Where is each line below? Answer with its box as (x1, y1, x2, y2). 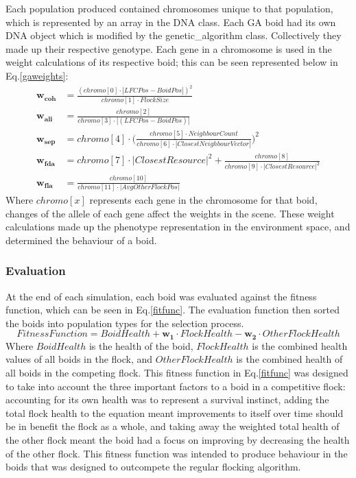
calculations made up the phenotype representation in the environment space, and (5, 219, 351, 234)
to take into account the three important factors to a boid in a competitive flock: (5, 379, 346, 393)
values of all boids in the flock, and (5, 352, 153, 366)
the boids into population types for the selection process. (5, 315, 244, 330)
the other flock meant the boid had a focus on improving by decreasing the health (5, 433, 350, 447)
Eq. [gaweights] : (5, 68, 69, 82)
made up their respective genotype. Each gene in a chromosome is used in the (5, 41, 332, 56)
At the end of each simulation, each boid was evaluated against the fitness (5, 289, 317, 303)
